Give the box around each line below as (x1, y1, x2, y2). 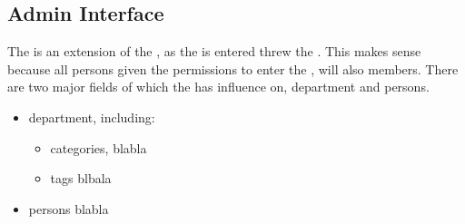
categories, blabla (50, 138, 147, 157)
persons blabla (28, 199, 109, 218)
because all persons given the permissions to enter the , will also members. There (7, 59, 459, 78)
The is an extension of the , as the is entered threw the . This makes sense (7, 42, 421, 61)
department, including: (28, 107, 155, 126)
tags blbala (50, 169, 112, 188)
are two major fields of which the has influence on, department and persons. (7, 77, 430, 96)
